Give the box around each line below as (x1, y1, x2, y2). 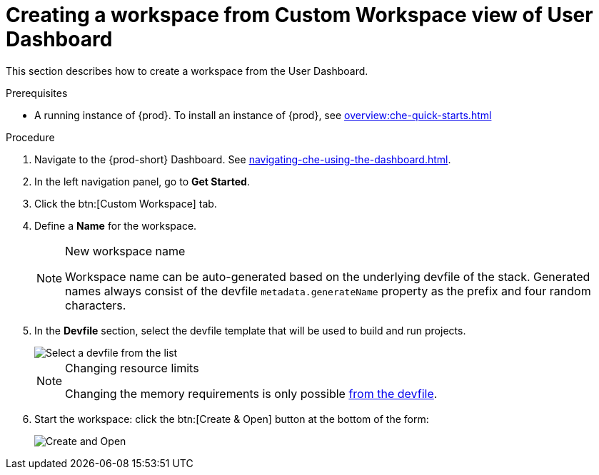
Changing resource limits (65, 360, 199, 375)
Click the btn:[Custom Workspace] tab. (34, 197, 217, 210)
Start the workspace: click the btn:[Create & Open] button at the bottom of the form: (34, 412, 429, 425)
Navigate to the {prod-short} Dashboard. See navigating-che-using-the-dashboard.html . (34, 153, 451, 165)
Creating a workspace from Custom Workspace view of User (6, 3, 593, 27)
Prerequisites (6, 86, 68, 99)
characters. (65, 297, 126, 312)
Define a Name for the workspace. (34, 219, 197, 232)
